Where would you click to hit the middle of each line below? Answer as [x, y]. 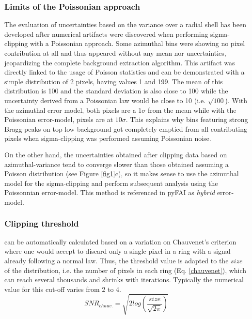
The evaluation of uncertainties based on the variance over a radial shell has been [125, 24]
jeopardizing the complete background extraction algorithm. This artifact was [120, 62]
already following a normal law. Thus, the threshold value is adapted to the [117, 260]
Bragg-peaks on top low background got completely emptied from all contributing [126, 129]
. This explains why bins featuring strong [187, 119]
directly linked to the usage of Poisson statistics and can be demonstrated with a [125, 72]
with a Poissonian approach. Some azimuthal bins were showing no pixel [137, 43]
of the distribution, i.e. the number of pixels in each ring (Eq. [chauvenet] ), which [126, 270]
